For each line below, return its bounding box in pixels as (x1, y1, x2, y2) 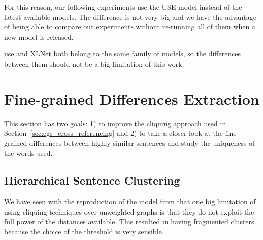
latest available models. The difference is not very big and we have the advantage (4, 11, 256, 22)
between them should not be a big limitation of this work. (4, 58, 184, 69)
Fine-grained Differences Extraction (4, 88, 259, 109)
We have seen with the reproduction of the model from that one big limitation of (4, 196, 256, 207)
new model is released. (4, 31, 74, 42)
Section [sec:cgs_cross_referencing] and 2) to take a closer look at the (4, 128, 223, 138)
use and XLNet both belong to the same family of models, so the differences (4, 48, 241, 59)
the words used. (4, 147, 53, 158)
